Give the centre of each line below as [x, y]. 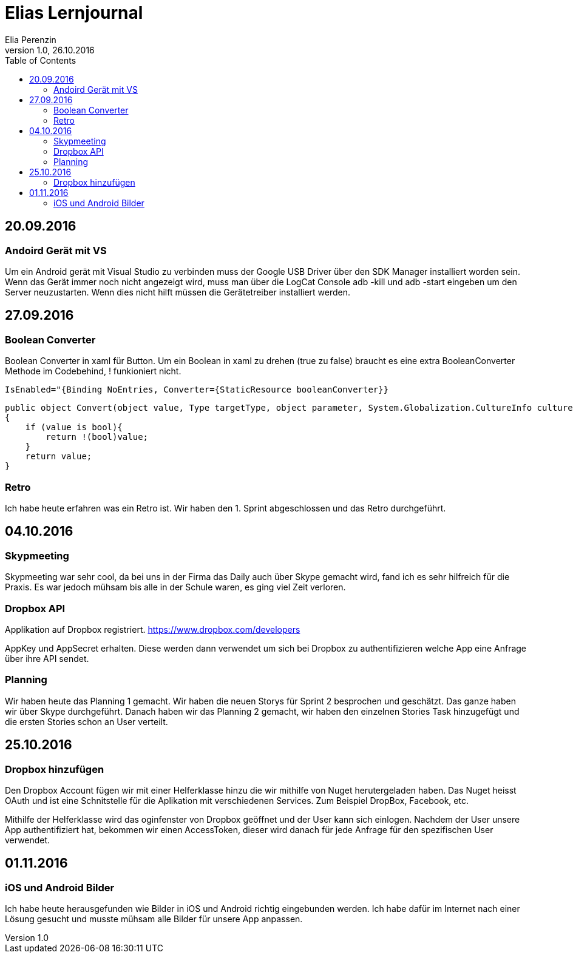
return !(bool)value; [97, 437]
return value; [59, 457]
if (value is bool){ [74, 427]
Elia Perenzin [31, 39]
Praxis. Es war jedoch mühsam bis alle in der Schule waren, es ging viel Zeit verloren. [175, 587]
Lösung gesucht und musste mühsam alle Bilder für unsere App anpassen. [154, 919]
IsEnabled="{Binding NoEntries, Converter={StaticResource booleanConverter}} [197, 390]
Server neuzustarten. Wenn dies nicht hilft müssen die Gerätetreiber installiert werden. [178, 292]
